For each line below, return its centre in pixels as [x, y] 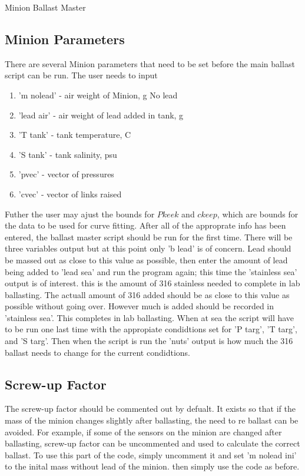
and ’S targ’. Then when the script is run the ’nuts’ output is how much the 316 [149, 341]
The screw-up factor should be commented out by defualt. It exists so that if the [150, 409]
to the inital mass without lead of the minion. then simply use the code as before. [152, 466]
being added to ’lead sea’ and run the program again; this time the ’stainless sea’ [151, 271]
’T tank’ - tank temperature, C [75, 135]
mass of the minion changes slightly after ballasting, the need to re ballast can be [152, 420]
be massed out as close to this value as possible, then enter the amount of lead [146, 260]
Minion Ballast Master [45, 7]
